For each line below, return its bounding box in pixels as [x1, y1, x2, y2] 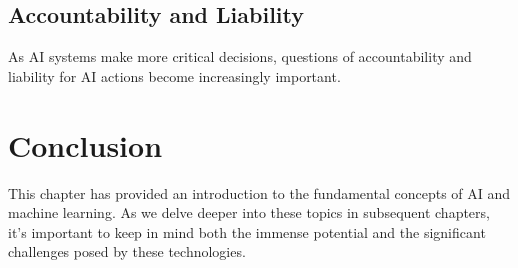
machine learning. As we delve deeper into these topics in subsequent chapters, [8, 202, 490, 223]
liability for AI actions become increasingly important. [8, 65, 341, 86]
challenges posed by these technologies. [8, 241, 246, 262]
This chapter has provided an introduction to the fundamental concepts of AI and [8, 182, 511, 203]
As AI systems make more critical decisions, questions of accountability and [8, 46, 472, 67]
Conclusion [8, 124, 163, 165]
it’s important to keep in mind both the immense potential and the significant [8, 221, 486, 242]
